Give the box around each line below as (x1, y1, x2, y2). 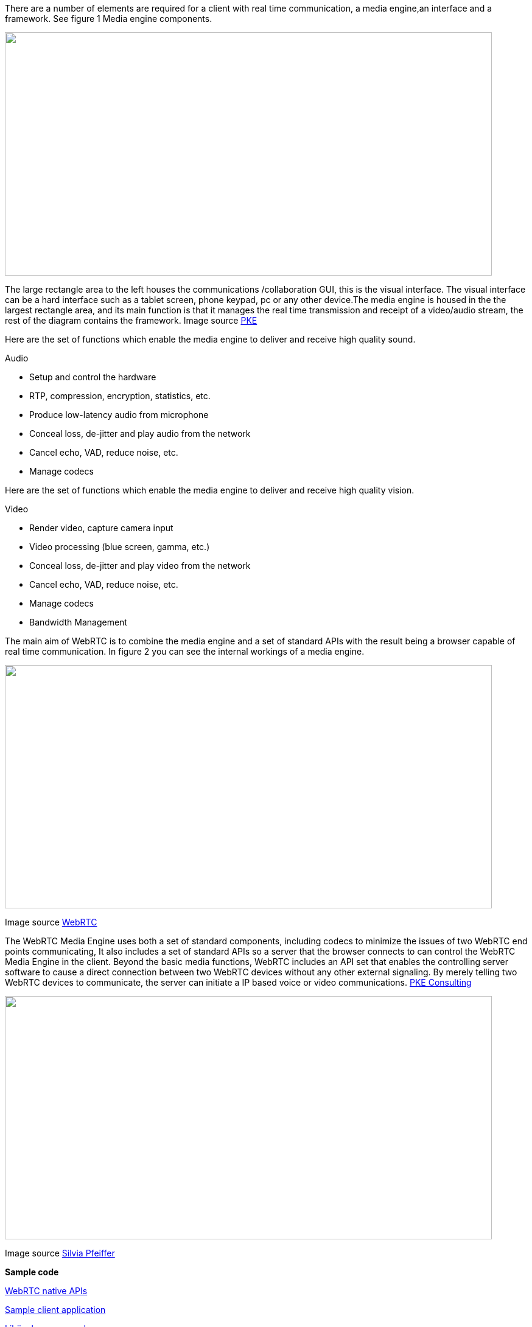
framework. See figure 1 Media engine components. (5, 13, 212, 24)
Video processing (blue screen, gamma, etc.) (29, 542, 210, 552)
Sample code (5, 1267, 59, 1277)
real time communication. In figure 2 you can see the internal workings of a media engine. (5, 646, 365, 657)
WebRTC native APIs (5, 1286, 88, 1296)
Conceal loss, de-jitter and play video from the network (29, 560, 251, 571)
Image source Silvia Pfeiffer (5, 1248, 115, 1258)
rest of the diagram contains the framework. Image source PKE (5, 315, 257, 326)
